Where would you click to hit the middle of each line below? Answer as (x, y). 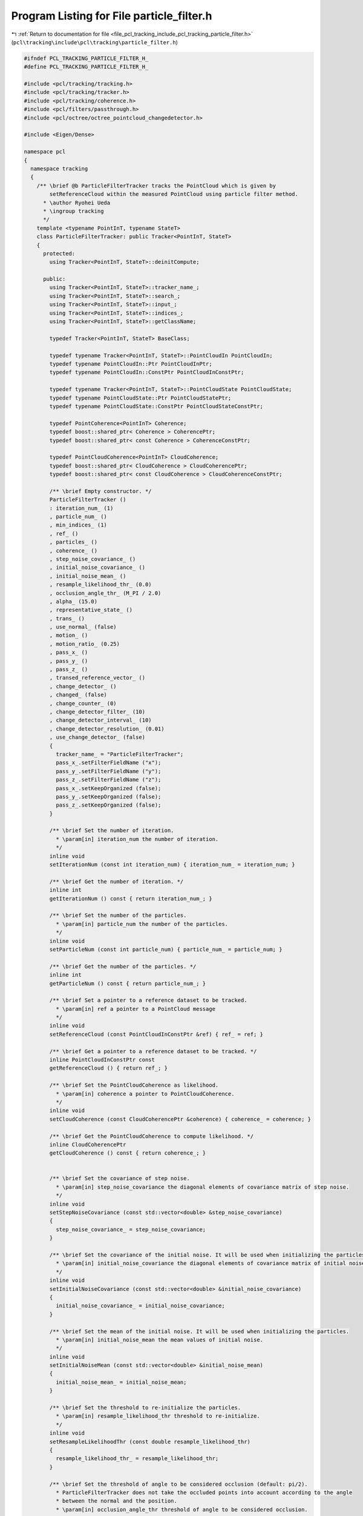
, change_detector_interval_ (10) (100, 720)
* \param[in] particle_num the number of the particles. (142, 924)
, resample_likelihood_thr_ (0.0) (100, 585)
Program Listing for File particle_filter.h (112, 16)
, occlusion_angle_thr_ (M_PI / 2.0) (105, 593)
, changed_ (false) (78, 695)
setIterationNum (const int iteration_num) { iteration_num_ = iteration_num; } (172, 865)
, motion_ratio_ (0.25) (85, 644)
